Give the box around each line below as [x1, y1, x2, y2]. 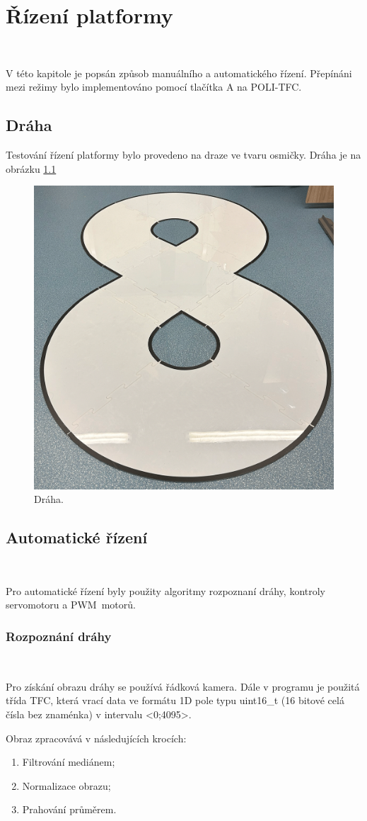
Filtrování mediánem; [22, 754, 115, 769]
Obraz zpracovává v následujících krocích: [6, 730, 187, 745]
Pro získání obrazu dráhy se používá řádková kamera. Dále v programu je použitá [6, 679, 360, 693]
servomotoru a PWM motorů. [6, 597, 136, 612]
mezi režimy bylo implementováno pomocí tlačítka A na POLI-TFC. [6, 79, 302, 94]
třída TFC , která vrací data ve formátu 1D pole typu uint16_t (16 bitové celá [6, 693, 344, 708]
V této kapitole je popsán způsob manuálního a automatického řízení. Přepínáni [6, 65, 352, 80]
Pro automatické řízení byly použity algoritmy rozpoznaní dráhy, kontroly [6, 583, 325, 598]
